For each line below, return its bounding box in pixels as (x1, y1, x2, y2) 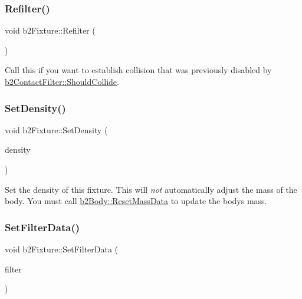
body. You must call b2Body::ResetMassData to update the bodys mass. (5, 195, 267, 207)
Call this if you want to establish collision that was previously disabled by (5, 64, 272, 76)
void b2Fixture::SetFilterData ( (5, 243, 119, 255)
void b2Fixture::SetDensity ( (5, 123, 108, 136)
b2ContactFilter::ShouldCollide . (5, 75, 119, 87)
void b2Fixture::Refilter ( (5, 24, 96, 37)
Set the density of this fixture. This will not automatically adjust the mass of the (5, 183, 297, 195)
